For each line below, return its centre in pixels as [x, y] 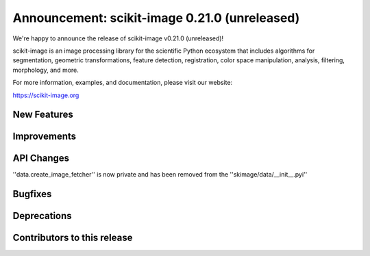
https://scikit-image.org [46, 95]
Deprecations [42, 216]
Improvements [45, 137]
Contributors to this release [73, 238]
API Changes [41, 158]
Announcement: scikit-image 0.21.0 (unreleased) [156, 18]
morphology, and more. [46, 70]
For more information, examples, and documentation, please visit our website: [123, 83]
